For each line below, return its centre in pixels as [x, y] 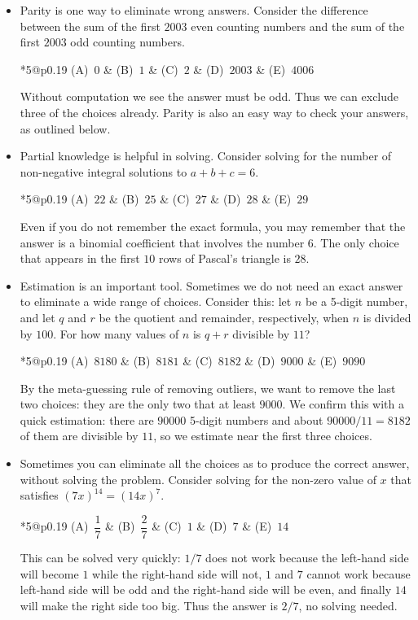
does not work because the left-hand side [307, 557]
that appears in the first [80, 258]
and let [37, 317]
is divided [387, 317]
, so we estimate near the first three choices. [263, 436]
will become [49, 573]
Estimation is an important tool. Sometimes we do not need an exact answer [211, 285]
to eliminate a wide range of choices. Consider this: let [156, 301]
